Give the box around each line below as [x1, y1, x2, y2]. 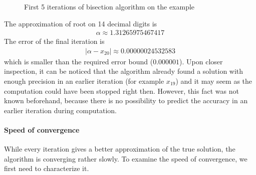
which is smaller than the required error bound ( [4, 56, 153, 66]
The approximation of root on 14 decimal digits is [4, 18, 157, 28]
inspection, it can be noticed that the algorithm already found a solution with [4, 66, 243, 76]
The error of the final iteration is [4, 36, 105, 46]
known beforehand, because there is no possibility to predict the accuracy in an [4, 95, 248, 106]
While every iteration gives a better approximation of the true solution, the [4, 144, 235, 154]
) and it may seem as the [175, 76, 252, 86]
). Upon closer [179, 56, 223, 66]
